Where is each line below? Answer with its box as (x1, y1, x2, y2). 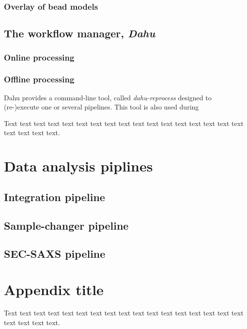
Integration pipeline (4, 189, 105, 204)
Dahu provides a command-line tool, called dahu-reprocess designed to (4, 92, 212, 102)
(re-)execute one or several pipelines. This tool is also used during (4, 102, 199, 112)
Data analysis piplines (4, 156, 153, 176)
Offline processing (4, 73, 75, 85)
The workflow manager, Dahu (4, 26, 155, 41)
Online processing (4, 51, 75, 63)
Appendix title (4, 279, 104, 299)
